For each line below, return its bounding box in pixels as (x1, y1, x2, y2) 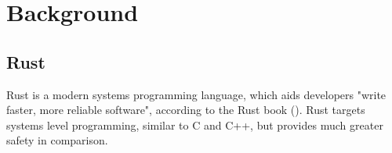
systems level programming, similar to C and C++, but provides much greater (6, 116, 383, 133)
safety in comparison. (6, 132, 108, 148)
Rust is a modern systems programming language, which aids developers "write (6, 86, 387, 102)
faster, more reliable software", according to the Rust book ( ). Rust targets (6, 101, 365, 118)
